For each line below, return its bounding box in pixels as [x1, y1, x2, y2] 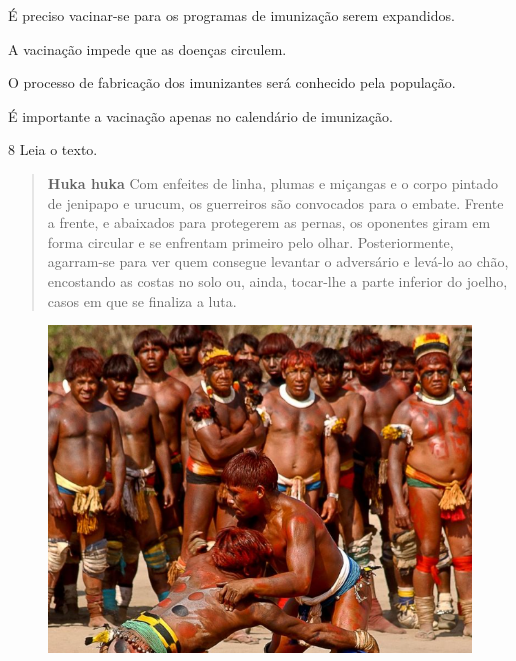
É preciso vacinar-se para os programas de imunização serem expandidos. [8, 5, 455, 25]
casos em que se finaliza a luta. [47, 290, 237, 311]
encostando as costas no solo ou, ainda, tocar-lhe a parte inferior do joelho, [47, 270, 508, 291]
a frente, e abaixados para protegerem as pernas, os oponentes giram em [47, 212, 491, 233]
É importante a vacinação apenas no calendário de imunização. [8, 105, 393, 126]
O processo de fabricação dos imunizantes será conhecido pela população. [8, 72, 456, 93]
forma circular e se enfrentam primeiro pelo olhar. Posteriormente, [47, 231, 454, 252]
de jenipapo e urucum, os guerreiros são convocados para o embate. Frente [47, 192, 504, 213]
